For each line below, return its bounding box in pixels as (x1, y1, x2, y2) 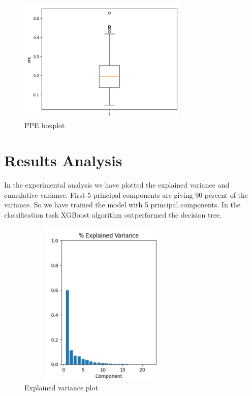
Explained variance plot (24, 382, 98, 393)
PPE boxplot (24, 120, 65, 131)
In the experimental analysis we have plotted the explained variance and (4, 179, 230, 190)
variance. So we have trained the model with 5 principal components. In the (4, 199, 240, 210)
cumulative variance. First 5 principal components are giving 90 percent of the (4, 189, 248, 200)
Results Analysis (4, 150, 122, 171)
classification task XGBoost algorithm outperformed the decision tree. (4, 209, 222, 220)
